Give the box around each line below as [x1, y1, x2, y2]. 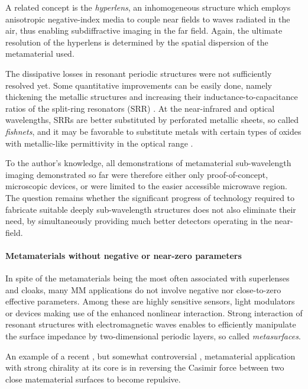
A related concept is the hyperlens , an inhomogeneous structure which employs [5, 1, 291, 13]
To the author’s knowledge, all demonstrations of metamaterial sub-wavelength [5, 157, 291, 169]
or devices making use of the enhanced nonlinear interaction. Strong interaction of [5, 306, 303, 319]
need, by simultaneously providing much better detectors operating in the [5, 215, 272, 227]
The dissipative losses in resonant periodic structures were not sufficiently [5, 67, 272, 79]
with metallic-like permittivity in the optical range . [5, 137, 193, 149]
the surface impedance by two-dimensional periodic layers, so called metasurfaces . [5, 330, 301, 342]
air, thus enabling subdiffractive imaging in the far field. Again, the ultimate [5, 24, 283, 37]
